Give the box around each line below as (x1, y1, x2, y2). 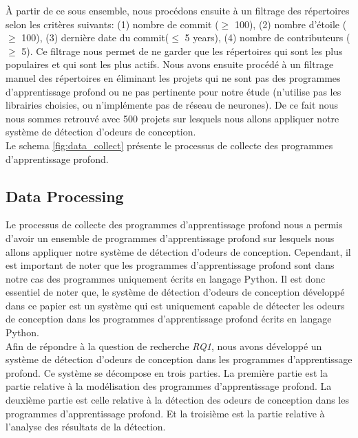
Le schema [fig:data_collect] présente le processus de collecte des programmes (6, 138, 333, 152)
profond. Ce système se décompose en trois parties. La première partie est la (6, 365, 328, 380)
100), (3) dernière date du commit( (21, 30, 169, 45)
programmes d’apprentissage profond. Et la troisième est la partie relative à (6, 406, 325, 420)
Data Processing (6, 185, 124, 206)
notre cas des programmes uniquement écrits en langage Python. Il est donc (6, 271, 326, 285)
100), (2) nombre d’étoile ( (234, 17, 347, 31)
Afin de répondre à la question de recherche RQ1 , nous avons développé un (6, 338, 322, 353)
